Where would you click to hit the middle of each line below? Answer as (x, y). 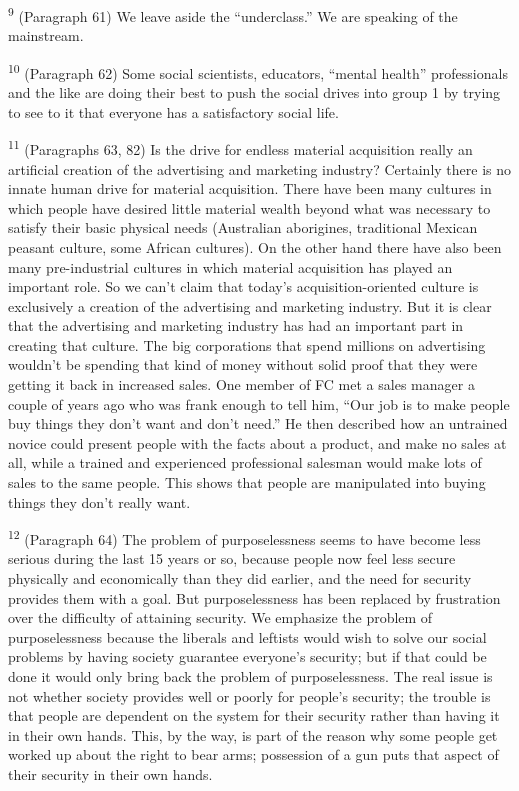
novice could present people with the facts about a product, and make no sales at (257, 442)
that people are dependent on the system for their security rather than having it (254, 715)
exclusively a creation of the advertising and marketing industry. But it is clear (250, 305)
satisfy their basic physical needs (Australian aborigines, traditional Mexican (243, 227)
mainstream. (46, 35)
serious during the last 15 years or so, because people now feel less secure (232, 558)
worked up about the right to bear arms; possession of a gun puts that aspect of (253, 754)
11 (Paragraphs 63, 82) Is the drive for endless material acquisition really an (240, 147)
